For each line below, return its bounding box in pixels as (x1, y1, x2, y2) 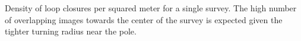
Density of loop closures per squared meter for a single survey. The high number (5, 2, 297, 14)
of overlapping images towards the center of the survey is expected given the (5, 13, 283, 26)
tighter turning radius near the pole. (5, 25, 137, 37)
